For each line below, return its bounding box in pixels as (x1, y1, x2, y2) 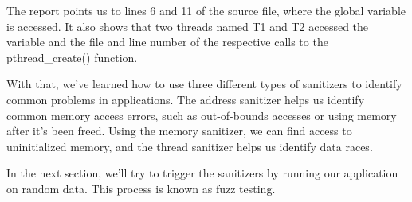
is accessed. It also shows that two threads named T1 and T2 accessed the (6, 17, 369, 34)
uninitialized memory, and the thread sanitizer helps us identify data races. (6, 138, 373, 154)
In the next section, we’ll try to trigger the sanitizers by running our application (6, 165, 398, 181)
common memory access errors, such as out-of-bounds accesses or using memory (6, 107, 397, 123)
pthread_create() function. (6, 49, 138, 65)
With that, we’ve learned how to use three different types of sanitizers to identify (6, 76, 402, 92)
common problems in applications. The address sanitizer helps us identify (6, 91, 365, 107)
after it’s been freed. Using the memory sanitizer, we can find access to (6, 122, 352, 139)
